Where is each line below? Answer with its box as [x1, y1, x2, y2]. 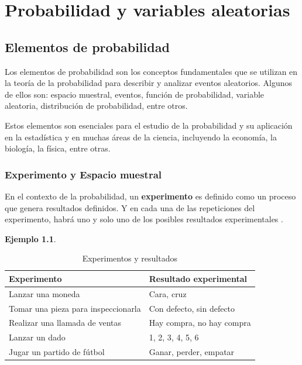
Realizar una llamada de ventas [9, 316, 122, 329]
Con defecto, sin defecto [149, 302, 235, 314]
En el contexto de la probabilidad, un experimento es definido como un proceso [5, 190, 296, 202]
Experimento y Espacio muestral [5, 167, 162, 181]
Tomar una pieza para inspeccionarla [9, 302, 141, 314]
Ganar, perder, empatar [149, 346, 235, 358]
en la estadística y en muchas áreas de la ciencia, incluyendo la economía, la [5, 130, 277, 143]
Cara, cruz [149, 287, 187, 299]
